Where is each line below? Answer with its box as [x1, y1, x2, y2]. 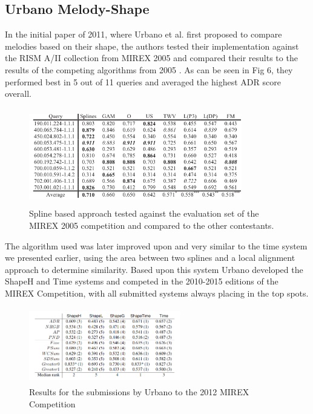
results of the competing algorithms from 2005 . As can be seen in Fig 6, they [5, 63, 293, 76]
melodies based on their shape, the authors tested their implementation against [5, 39, 299, 52]
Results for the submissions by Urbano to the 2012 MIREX [29, 386, 249, 398]
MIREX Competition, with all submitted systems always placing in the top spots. [5, 286, 309, 299]
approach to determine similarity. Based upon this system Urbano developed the [5, 263, 303, 275]
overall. [5, 87, 31, 100]
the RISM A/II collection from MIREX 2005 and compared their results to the [5, 51, 298, 64]
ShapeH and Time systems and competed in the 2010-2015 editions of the [5, 275, 278, 287]
